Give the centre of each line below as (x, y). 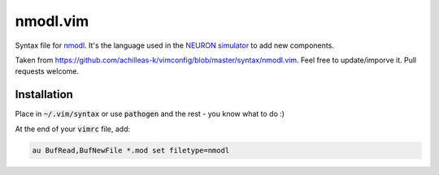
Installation (44, 94)
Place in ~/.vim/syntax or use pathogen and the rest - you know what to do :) (150, 114)
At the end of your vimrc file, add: (73, 129)
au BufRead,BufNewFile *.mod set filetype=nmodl (131, 150)
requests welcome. (47, 71)
